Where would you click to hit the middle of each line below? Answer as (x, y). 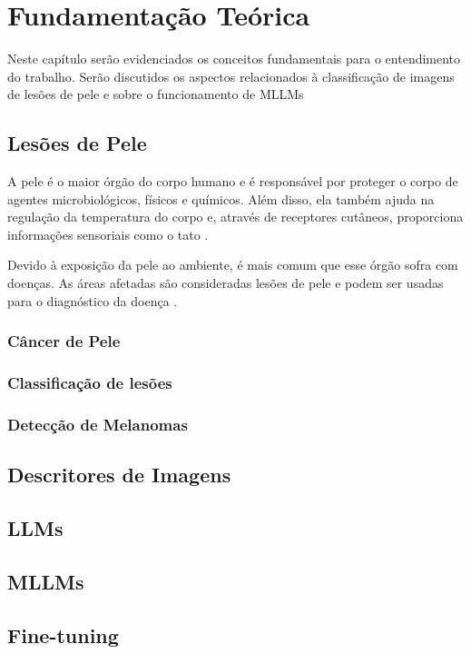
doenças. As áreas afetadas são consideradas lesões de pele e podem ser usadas (226, 283)
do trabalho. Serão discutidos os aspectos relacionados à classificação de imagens (231, 76)
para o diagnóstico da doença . (93, 300)
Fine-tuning (63, 634)
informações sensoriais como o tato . (108, 234)
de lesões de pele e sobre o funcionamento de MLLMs (156, 94)
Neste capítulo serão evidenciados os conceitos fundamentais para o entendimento (234, 59)
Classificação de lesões (90, 383)
